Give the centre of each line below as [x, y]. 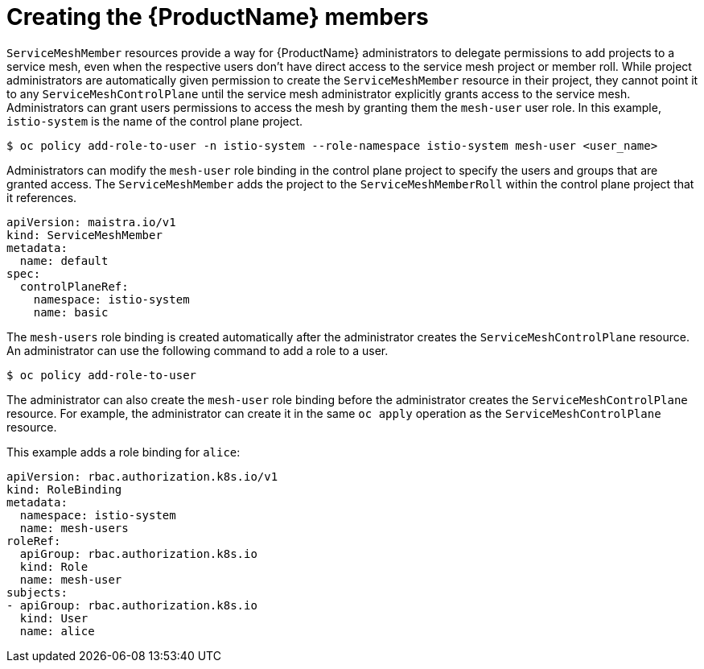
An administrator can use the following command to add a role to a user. [198, 350]
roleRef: [34, 541]
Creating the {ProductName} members [218, 17]
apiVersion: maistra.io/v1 [91, 222]
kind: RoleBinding [64, 489]
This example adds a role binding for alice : [124, 452]
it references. [42, 197]
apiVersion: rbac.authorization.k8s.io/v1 [142, 476]
